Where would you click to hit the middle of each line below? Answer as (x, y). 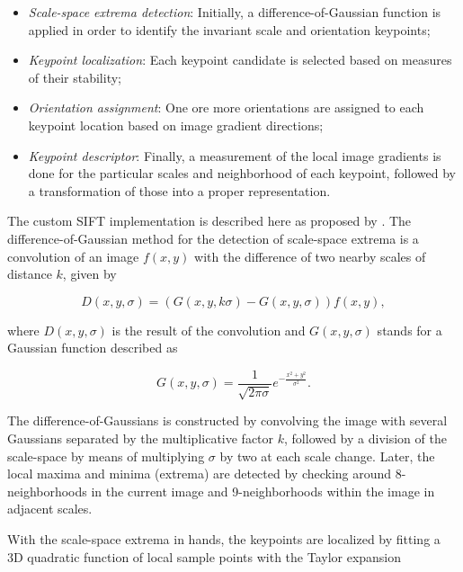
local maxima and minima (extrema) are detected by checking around (200, 474)
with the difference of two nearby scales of (310, 256)
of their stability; (75, 77)
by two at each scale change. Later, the (327, 456)
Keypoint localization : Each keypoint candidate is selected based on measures (240, 60)
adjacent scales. (50, 509)
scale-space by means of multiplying (106, 456)
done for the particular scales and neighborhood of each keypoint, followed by (242, 173)
